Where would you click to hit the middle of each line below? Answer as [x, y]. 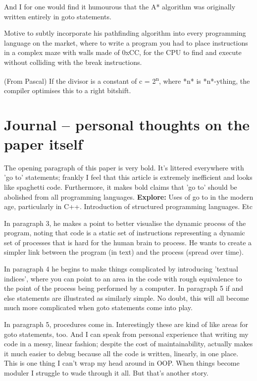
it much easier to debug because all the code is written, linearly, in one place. [121, 353]
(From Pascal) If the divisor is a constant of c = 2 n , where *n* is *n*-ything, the [127, 80]
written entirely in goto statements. [58, 16]
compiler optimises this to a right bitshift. [68, 90]
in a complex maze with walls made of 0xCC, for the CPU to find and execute [123, 52]
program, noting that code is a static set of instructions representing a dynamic [125, 233]
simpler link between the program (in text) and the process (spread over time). [124, 252]
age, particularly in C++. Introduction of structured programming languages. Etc [128, 206]
